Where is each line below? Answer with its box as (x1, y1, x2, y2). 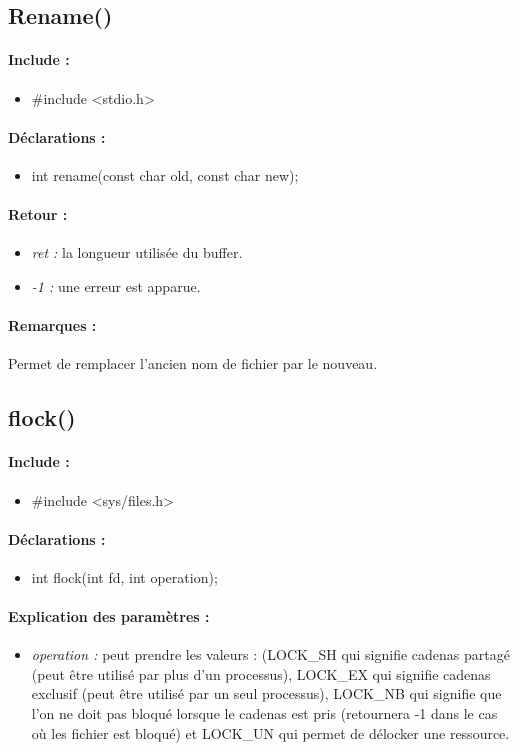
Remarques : (8, 315, 97, 336)
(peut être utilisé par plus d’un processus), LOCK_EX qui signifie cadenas (31, 663, 491, 684)
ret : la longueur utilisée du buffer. (31, 242, 243, 263)
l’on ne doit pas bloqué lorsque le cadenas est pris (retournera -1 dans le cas (31, 703, 498, 724)
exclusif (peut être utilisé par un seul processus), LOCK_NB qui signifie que (31, 683, 502, 704)
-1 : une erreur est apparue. (31, 275, 201, 296)
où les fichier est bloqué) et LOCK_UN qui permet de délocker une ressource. (31, 722, 510, 743)
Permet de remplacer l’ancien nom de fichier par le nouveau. (8, 353, 378, 374)
